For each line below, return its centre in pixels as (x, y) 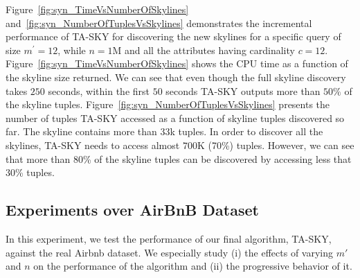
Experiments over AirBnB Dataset (132, 210)
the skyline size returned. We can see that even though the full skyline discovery (176, 77)
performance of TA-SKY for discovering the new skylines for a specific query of (173, 36)
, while (72, 50)
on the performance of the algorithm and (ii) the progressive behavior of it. (193, 266)
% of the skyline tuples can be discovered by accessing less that (217, 158)
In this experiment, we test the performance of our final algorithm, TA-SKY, (169, 238)
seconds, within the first (99, 90)
